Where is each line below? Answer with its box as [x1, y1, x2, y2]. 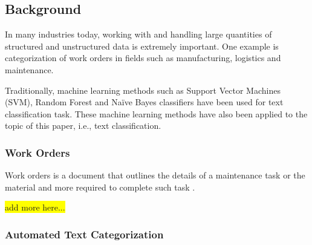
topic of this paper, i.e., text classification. [5, 119, 161, 132]
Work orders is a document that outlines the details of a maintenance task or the [5, 169, 305, 181]
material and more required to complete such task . [5, 180, 195, 193]
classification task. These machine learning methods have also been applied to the [5, 107, 308, 120]
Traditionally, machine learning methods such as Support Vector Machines [5, 83, 281, 96]
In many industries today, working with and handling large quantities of [5, 28, 272, 41]
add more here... [5, 201, 65, 214]
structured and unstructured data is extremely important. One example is [5, 39, 279, 52]
